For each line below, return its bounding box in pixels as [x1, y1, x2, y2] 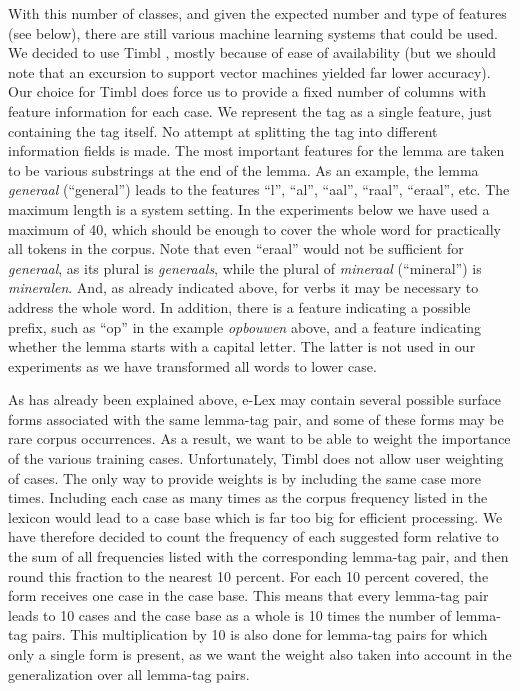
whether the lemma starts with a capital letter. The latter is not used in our [8, 336, 476, 357]
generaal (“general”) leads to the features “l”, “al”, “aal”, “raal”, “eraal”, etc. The [8, 179, 510, 200]
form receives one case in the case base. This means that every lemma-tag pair [8, 585, 489, 606]
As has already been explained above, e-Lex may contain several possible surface [8, 389, 502, 410]
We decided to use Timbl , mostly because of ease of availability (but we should [8, 42, 497, 63]
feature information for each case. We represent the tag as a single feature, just [8, 100, 492, 121]
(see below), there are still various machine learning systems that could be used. [8, 22, 498, 43]
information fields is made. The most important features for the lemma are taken [8, 140, 505, 161]
